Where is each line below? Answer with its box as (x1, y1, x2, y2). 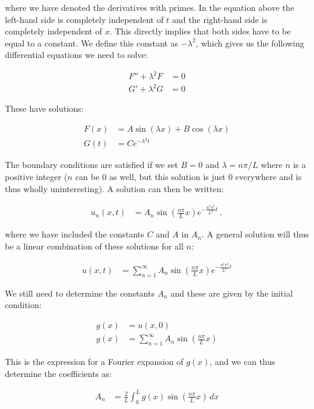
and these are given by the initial (170, 286, 293, 299)
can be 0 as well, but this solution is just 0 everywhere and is (75, 170, 302, 182)
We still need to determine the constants (5, 286, 155, 299)
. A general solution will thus (202, 228, 309, 240)
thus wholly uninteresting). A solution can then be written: (5, 182, 224, 195)
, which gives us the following (196, 36, 304, 49)
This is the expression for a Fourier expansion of (5, 355, 184, 368)
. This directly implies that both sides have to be (109, 25, 291, 37)
